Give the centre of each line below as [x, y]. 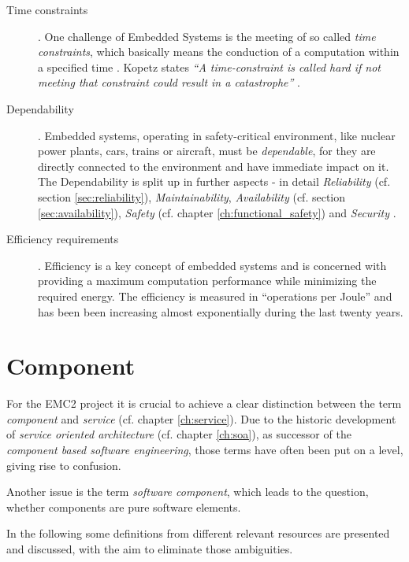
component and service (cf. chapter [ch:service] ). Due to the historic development [201, 418]
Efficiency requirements [63, 239]
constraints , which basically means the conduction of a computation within [219, 52]
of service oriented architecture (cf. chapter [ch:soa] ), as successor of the [179, 434]
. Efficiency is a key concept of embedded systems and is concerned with [212, 265]
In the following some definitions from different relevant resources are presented [198, 533]
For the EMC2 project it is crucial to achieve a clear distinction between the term [204, 403]
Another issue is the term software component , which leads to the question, [188, 492]
